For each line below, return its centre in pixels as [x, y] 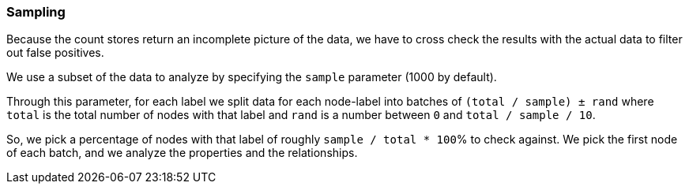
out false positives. [55, 53]
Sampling [36, 12]
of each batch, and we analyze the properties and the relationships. [182, 153]
